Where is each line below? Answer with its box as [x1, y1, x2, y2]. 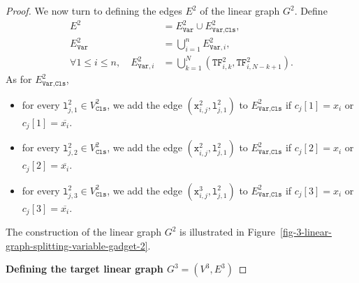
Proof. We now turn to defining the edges [6, 3, 182, 17]
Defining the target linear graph [6, 261, 163, 276]
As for [6, 72, 32, 86]
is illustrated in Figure [179, 224, 276, 239]
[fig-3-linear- [280, 224, 332, 239]
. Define [294, 3, 328, 17]
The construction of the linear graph [6, 224, 162, 239]
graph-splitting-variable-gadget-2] [6, 238, 148, 252]
